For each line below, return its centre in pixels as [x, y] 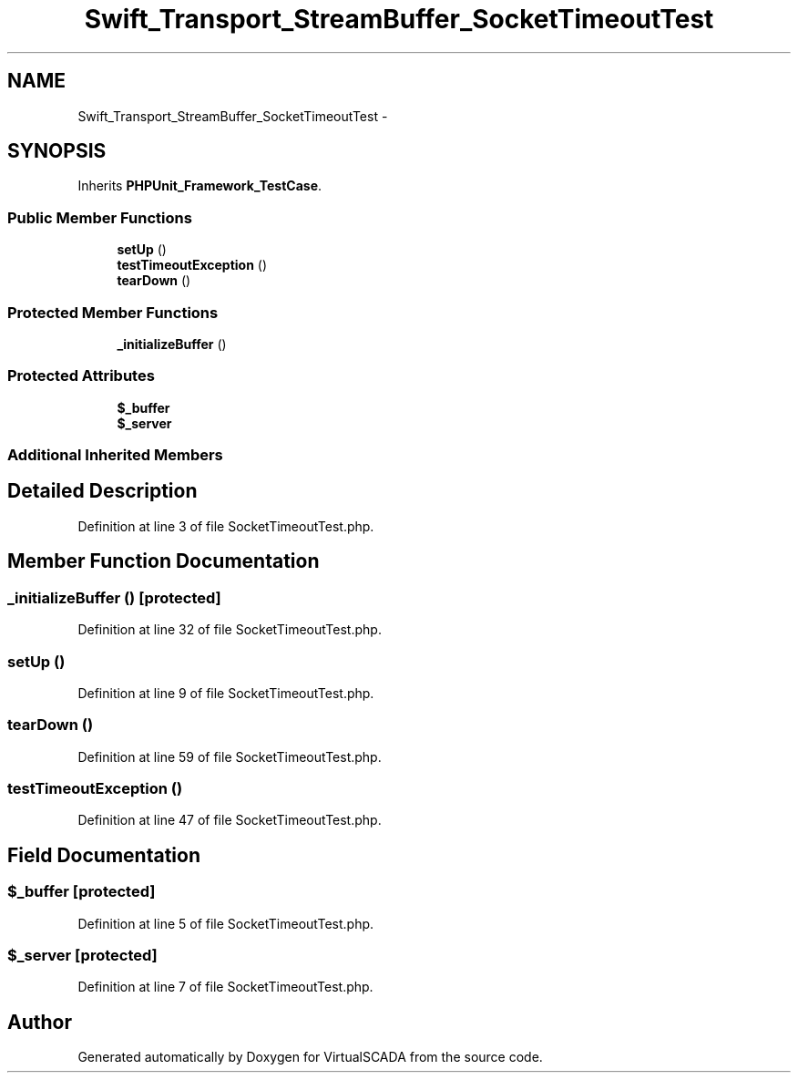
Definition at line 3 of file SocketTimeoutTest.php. [226, 526]
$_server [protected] [82, 955]
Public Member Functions [100, 217]
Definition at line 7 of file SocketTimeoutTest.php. [225, 987]
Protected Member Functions [113, 312]
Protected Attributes [81, 376]
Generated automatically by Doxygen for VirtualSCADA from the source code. [310, 1057]
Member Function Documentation [164, 561]
